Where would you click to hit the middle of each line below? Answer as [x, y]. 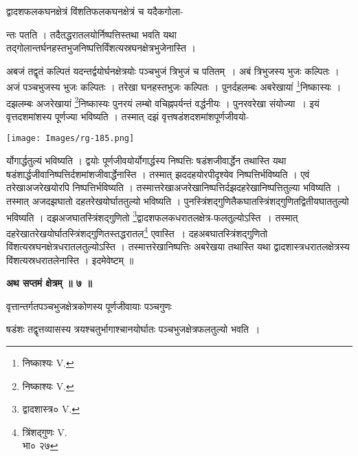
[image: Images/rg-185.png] [70, 139]
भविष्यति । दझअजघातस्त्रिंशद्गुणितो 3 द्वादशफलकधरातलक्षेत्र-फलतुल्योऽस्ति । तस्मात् [152, 216]
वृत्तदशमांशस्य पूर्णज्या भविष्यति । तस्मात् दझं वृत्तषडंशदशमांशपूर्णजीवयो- [128, 116]
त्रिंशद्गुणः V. [45, 432]
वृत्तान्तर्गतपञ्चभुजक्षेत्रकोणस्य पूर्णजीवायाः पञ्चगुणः [89, 306]
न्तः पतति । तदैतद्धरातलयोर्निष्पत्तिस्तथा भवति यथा [91, 34]
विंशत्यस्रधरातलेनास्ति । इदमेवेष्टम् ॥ [70, 260]
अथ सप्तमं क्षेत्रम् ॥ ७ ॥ [49, 283]
